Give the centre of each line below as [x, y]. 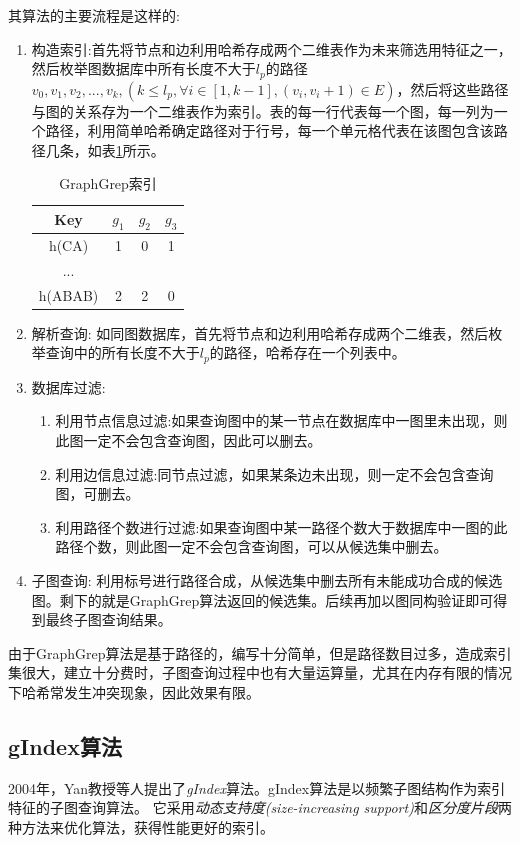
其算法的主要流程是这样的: [94, 15]
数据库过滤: [68, 386]
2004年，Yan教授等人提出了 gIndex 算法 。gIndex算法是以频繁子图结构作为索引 [257, 787]
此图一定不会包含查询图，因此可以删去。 [188, 440]
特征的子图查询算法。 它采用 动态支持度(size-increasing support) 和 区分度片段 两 [260, 807]
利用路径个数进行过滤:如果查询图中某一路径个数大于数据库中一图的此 [281, 526]
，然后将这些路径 [452, 88]
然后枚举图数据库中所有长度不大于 [143, 68]
